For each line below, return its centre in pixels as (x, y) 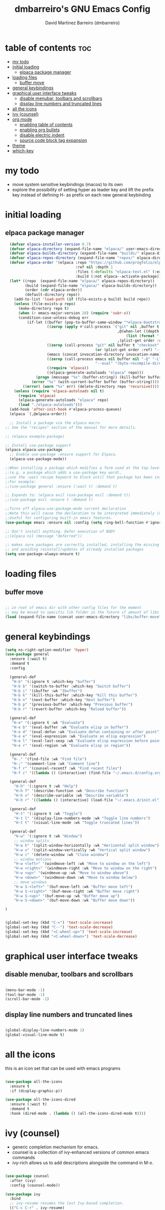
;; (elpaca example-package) (35, 436)
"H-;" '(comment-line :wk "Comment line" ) (55, 763)
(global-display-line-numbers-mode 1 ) (45, 1030)
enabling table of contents (46, 124)
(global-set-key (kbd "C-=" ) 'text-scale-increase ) (59, 923)
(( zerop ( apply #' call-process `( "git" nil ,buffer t (103, 327)
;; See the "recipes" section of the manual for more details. (71, 427)
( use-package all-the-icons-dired (41, 1100)
